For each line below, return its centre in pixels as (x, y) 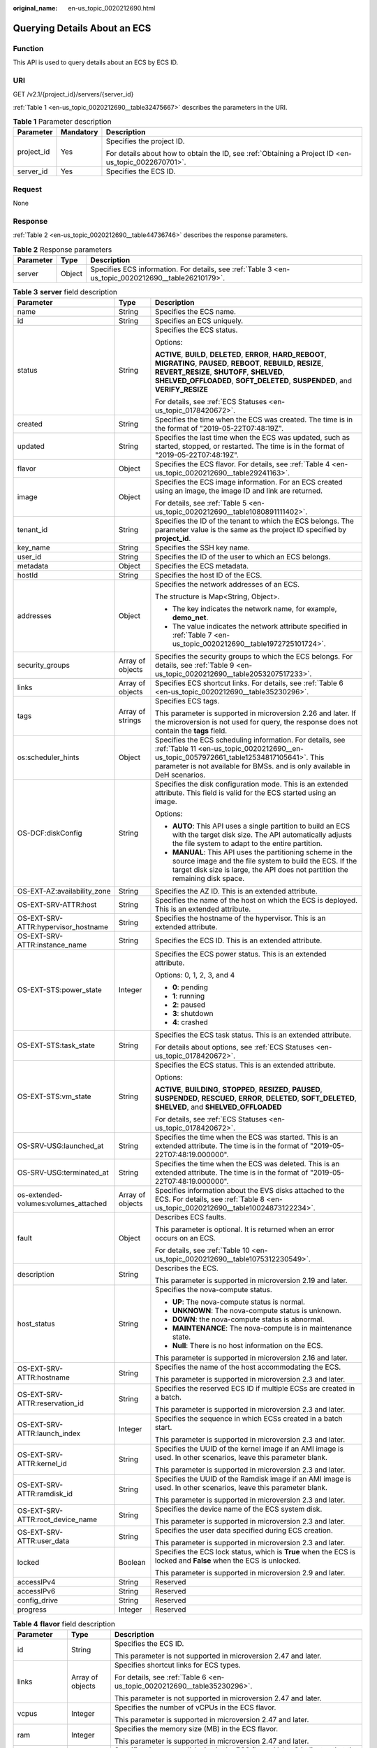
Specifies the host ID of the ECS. (208, 575)
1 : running (188, 996)
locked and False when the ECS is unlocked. (228, 1561)
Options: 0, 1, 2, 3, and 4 (195, 975)
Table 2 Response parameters (62, 250)
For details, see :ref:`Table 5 (201, 503)
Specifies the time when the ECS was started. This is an (246, 1138)
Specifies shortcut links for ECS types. (177, 1665)
